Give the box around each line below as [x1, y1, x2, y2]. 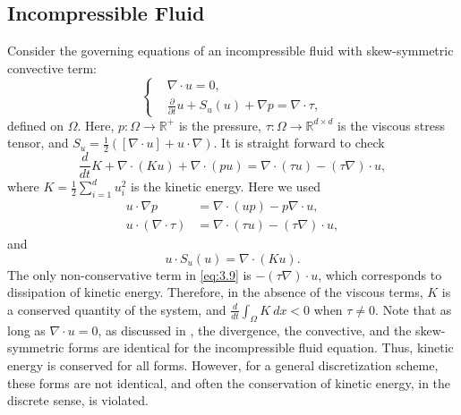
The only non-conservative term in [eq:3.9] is [7, 265, 252, 284]
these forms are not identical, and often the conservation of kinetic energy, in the [7, 373, 451, 392]
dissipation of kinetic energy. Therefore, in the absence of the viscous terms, [7, 283, 423, 301]
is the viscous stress [337, 115, 445, 134]
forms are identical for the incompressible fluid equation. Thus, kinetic [68, 338, 454, 357]
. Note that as [375, 300, 452, 318]
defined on [7, 115, 64, 134]
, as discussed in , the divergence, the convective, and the [98, 320, 412, 339]
